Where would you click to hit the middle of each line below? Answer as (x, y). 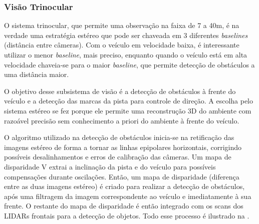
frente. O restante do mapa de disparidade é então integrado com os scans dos (124, 206)
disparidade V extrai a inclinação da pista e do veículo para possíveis (110, 166)
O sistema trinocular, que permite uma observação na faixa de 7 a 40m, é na (122, 25)
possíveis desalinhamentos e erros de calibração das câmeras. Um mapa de (118, 157)
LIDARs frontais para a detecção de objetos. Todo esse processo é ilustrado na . (127, 215)
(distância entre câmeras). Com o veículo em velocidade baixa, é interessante (122, 45)
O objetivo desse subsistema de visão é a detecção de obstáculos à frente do (120, 91)
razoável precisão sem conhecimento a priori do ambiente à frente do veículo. (122, 120)
